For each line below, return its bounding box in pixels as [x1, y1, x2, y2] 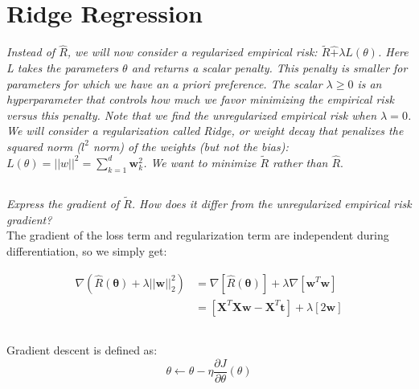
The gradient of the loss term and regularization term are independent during [6, 227, 389, 244]
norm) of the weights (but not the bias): [92, 137, 289, 154]
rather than [273, 154, 328, 170]
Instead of [6, 43, 55, 60]
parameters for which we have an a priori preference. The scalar [6, 75, 322, 92]
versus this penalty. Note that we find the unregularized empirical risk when [6, 106, 377, 123]
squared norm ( [6, 137, 82, 154]
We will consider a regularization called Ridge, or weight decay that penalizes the [6, 122, 404, 139]
